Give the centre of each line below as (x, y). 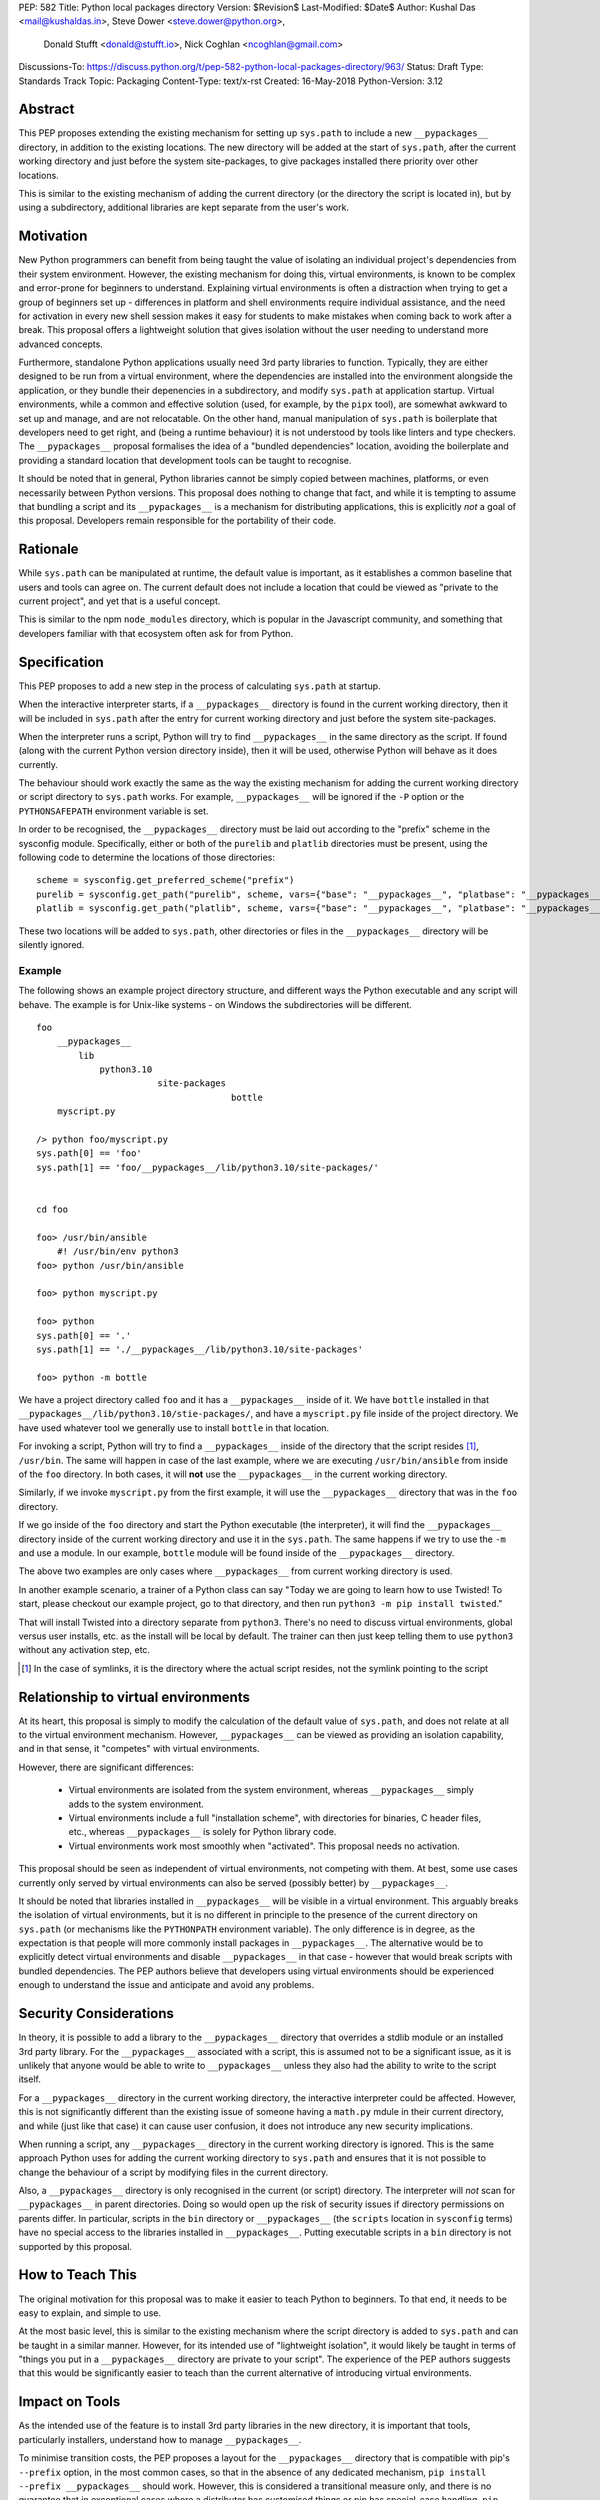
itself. (30, 2079)
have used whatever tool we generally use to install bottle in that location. (174, 1427)
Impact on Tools (69, 2401)
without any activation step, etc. (84, 1650)
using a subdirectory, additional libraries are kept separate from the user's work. (184, 207)
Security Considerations (96, 2013)
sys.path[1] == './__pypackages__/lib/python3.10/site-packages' (200, 1349)
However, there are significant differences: (106, 1767)
